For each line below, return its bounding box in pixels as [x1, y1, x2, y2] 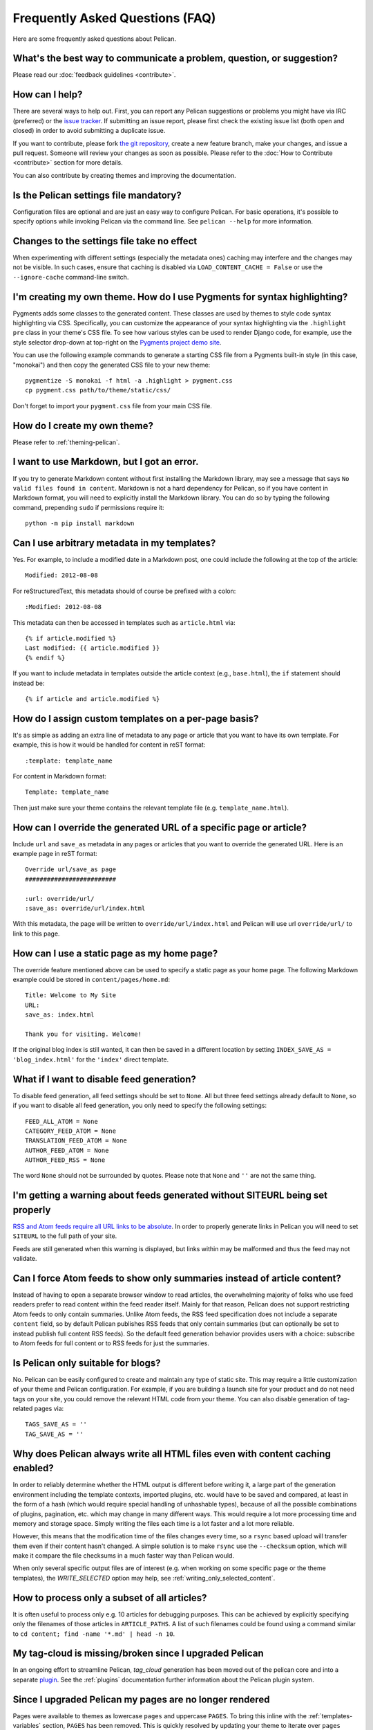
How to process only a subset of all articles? [12, 1592, 207, 1603]
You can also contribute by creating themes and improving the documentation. [12, 171, 236, 179]
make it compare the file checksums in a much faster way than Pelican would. [12, 1551, 235, 1560]
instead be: [12, 679, 45, 687]
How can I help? [12, 89, 83, 100]
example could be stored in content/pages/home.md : [12, 976, 171, 984]
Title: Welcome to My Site [25, 992, 117, 999]
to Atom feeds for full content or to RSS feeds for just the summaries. [12, 1339, 210, 1347]
